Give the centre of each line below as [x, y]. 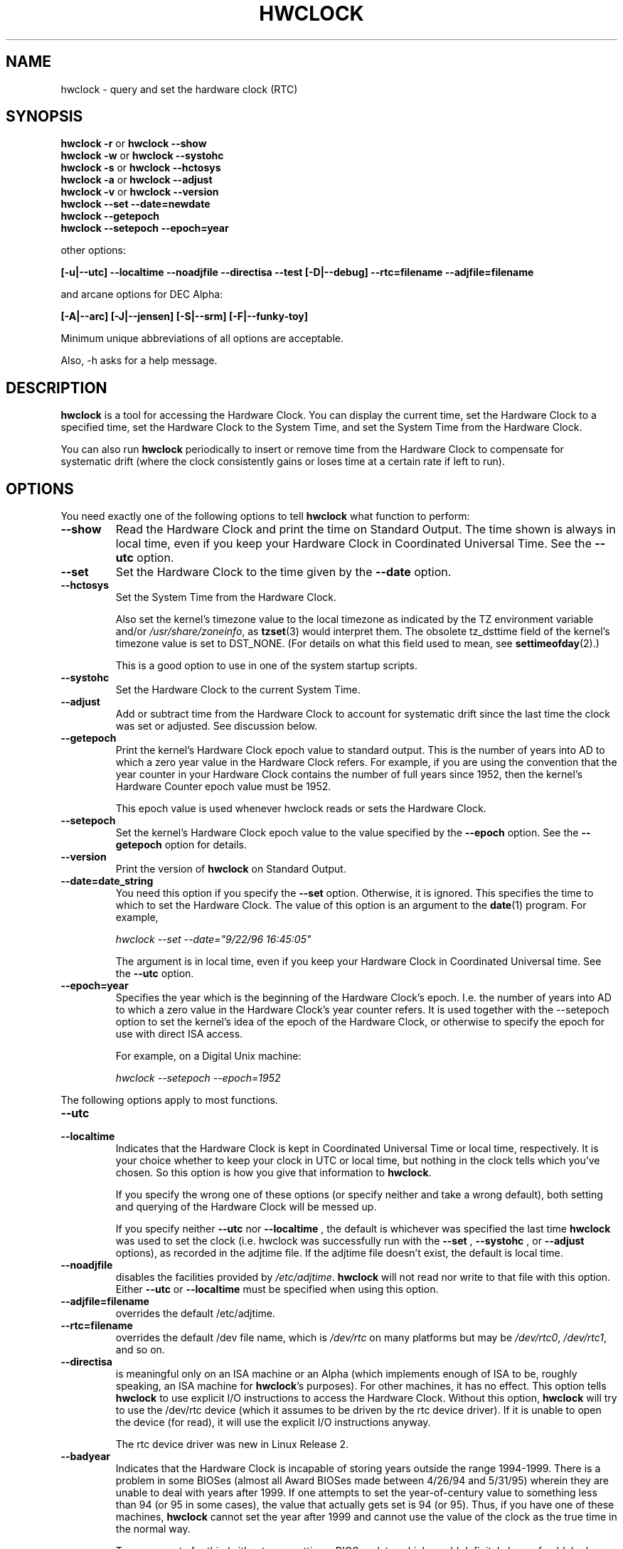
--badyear [86, 1457]
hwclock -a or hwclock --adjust [137, 180]
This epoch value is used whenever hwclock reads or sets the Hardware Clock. [301, 809]
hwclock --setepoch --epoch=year [145, 228]
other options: [94, 250]
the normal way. [153, 1529]
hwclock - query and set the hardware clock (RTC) [179, 89]
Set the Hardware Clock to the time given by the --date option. [283, 572]
